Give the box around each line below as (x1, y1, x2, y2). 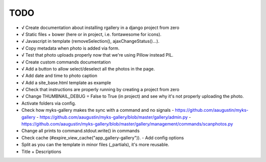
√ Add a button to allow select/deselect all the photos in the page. (21, 65, 155, 71)
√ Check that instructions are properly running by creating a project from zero (21, 87, 180, 93)
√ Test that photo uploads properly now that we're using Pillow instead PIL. (21, 52, 173, 58)
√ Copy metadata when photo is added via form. (21, 45, 120, 51)
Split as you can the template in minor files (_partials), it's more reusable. (21, 142, 169, 148)
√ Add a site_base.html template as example (21, 79, 111, 86)
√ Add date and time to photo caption (21, 73, 98, 79)
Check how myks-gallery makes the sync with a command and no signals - (21, 107, 174, 113)
